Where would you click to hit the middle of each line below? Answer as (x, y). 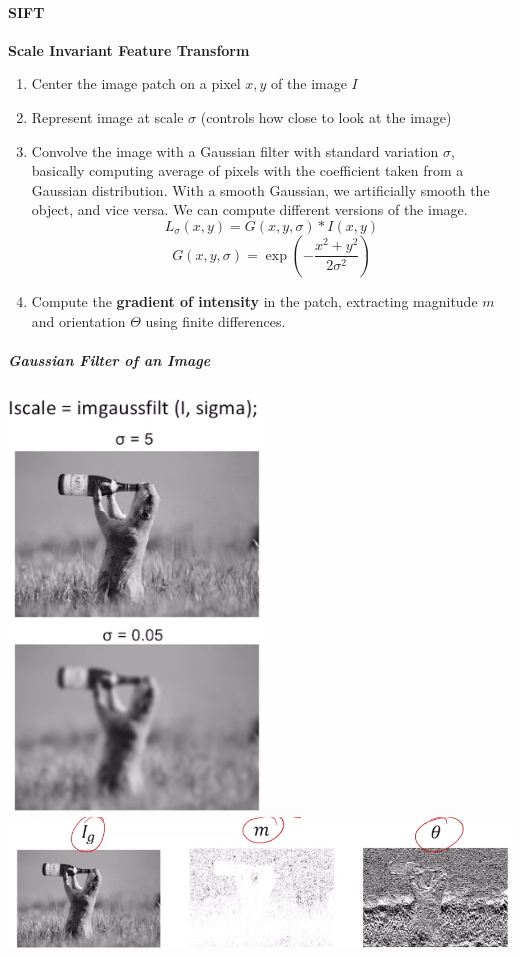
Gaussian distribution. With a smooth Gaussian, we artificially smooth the (260, 189)
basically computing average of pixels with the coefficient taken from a (247, 170)
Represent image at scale (107, 116)
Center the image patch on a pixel (136, 83)
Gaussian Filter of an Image (109, 359)
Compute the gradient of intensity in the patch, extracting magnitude (254, 300)
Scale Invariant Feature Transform (129, 49)
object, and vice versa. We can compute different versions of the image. (249, 209)
